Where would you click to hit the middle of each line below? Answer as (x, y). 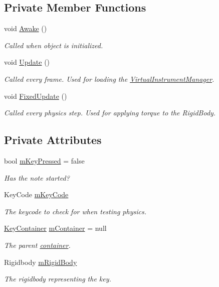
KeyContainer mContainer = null (55, 228)
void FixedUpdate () (36, 96)
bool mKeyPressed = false (44, 160)
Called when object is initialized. (54, 45)
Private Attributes (53, 140)
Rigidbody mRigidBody (41, 262)
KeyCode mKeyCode (36, 194)
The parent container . (37, 245)
